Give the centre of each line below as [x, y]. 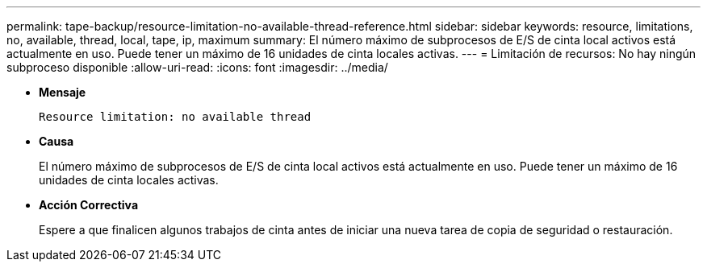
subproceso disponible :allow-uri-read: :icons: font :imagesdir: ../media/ [197, 67]
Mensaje [63, 92]
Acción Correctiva [89, 205]
